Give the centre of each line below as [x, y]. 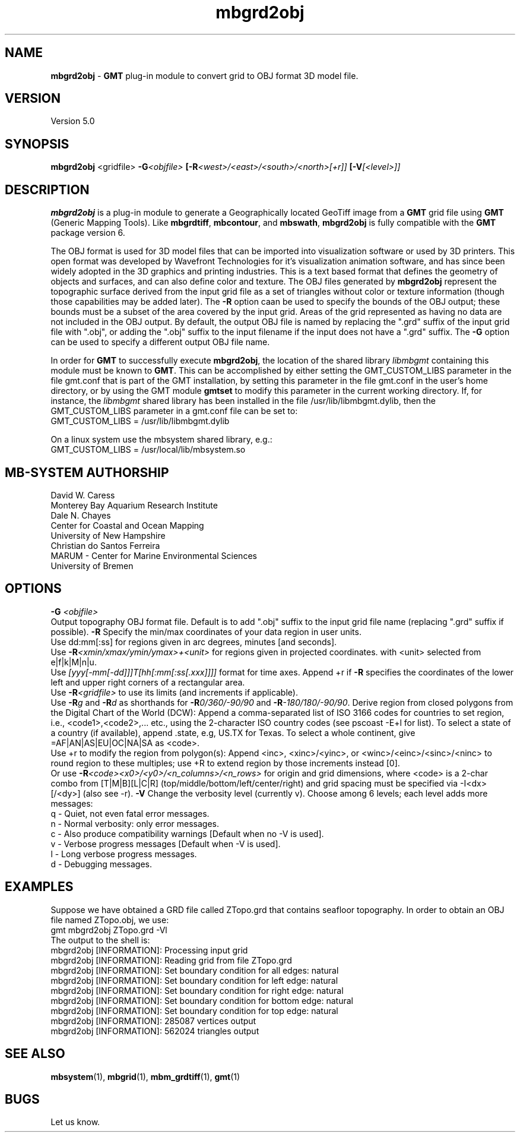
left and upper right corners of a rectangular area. [148, 682]
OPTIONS [33, 589]
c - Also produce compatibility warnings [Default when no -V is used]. [187, 833]
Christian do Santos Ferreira [105, 545]
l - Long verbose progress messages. [124, 854]
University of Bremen [92, 566]
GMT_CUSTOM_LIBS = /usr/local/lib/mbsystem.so [148, 450]
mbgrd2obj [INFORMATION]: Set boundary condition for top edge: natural [194, 1010]
